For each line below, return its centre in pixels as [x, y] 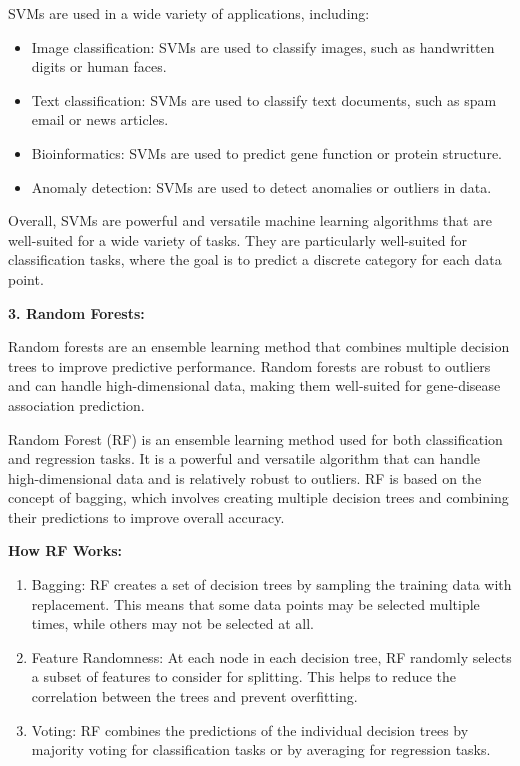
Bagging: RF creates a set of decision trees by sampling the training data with [271, 584]
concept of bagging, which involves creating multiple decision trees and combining [258, 497]
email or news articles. [100, 119]
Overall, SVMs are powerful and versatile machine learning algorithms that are [250, 220]
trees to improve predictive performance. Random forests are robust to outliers [249, 365]
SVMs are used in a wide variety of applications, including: [189, 13]
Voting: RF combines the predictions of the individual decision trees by [250, 729]
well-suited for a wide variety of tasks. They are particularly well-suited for [238, 239]
